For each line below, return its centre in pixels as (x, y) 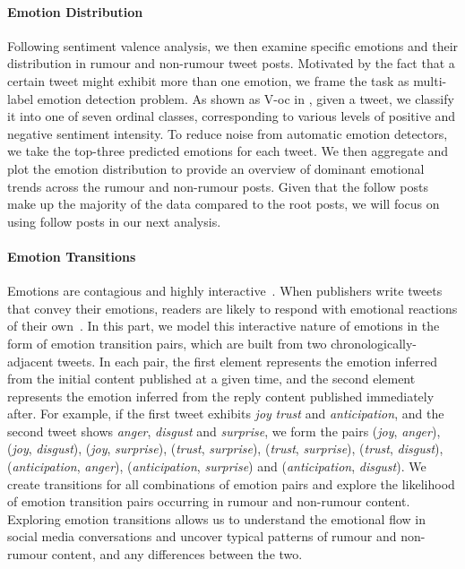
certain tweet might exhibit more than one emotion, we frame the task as (208, 80)
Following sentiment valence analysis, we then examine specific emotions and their (233, 45)
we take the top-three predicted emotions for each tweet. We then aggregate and (228, 151)
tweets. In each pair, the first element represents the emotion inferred (247, 361)
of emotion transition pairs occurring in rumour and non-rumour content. (209, 501)
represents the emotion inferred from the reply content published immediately (221, 396)
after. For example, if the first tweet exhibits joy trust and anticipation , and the (226, 414)
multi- (430, 80)
